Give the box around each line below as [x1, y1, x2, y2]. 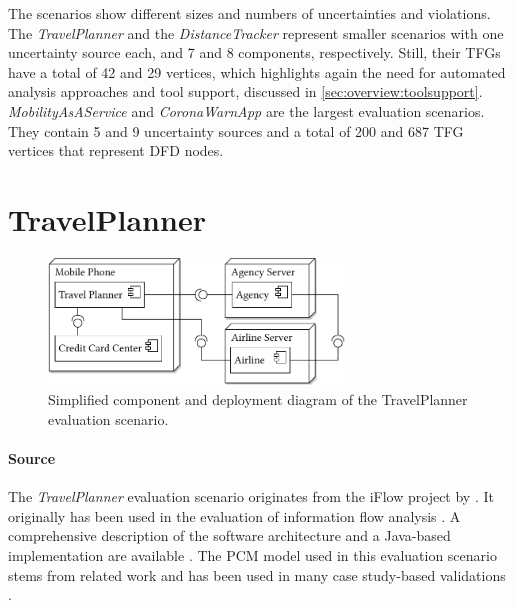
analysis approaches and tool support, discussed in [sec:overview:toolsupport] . [8, 81, 483, 102]
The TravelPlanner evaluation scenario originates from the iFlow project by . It [8, 486, 494, 507]
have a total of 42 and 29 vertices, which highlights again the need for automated [8, 61, 506, 82]
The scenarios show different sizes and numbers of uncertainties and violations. [8, 3, 491, 23]
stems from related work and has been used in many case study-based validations [8, 564, 506, 585]
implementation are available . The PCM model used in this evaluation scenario [8, 545, 497, 566]
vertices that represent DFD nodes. [8, 140, 224, 161]
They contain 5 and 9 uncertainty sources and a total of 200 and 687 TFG [8, 120, 464, 141]
